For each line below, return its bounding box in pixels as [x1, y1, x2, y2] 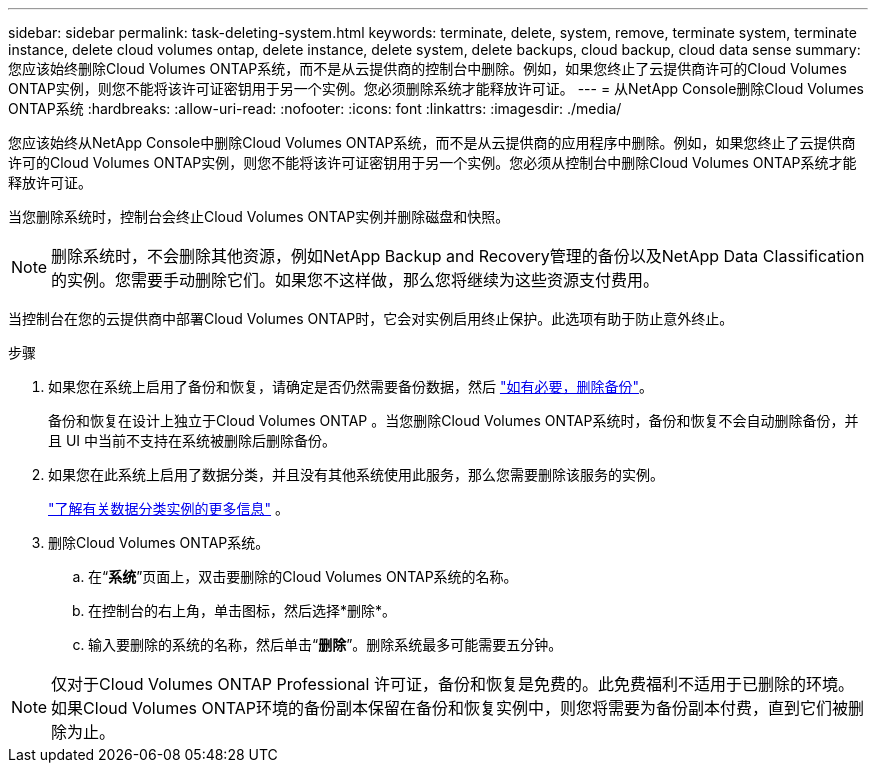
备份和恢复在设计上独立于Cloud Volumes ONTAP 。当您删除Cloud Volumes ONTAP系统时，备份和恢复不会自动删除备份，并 [48, 412, 859, 429]
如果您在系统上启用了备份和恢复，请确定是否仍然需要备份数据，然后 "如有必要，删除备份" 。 [48, 378, 653, 395]
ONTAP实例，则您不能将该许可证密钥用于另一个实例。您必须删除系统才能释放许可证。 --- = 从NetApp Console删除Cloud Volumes [8, 80, 864, 97]
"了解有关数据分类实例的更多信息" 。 [48, 500, 289, 517]
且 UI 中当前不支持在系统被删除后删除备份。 [48, 432, 337, 449]
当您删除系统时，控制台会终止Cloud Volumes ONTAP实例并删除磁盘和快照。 [8, 208, 510, 225]
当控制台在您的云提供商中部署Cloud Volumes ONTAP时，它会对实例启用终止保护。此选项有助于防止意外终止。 [8, 310, 734, 327]
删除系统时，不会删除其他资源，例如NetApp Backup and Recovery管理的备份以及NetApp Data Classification [51, 246, 865, 266]
